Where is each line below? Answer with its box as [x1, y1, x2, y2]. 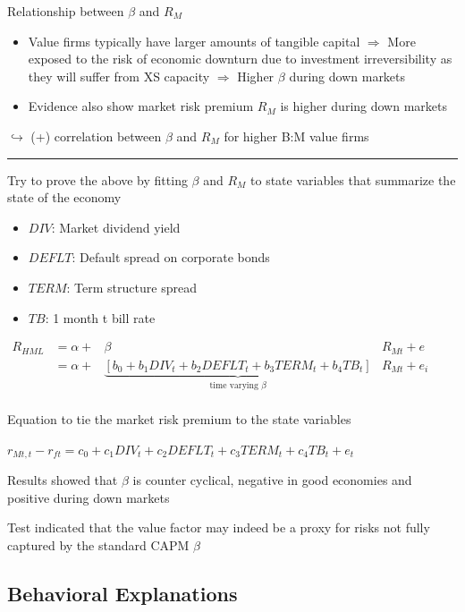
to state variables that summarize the [250, 170, 456, 189]
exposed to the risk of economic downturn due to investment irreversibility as [28, 49, 452, 68]
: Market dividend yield [51, 217, 181, 236]
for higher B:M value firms [224, 126, 369, 145]
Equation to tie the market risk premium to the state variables [7, 410, 351, 429]
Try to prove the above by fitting [7, 170, 188, 189]
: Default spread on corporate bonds [72, 248, 270, 267]
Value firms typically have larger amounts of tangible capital [28, 31, 360, 50]
